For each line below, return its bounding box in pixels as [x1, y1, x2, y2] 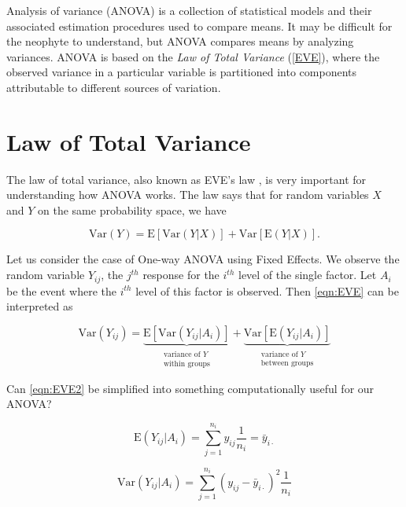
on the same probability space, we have [38, 201, 227, 218]
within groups [163, 359, 210, 368]
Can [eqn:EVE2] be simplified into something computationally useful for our [6, 380, 375, 396]
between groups [260, 358, 314, 367]
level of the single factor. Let [238, 266, 377, 283]
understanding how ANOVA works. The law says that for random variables [6, 186, 369, 203]
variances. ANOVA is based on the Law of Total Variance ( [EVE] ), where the [6, 48, 380, 64]
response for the [142, 266, 220, 283]
